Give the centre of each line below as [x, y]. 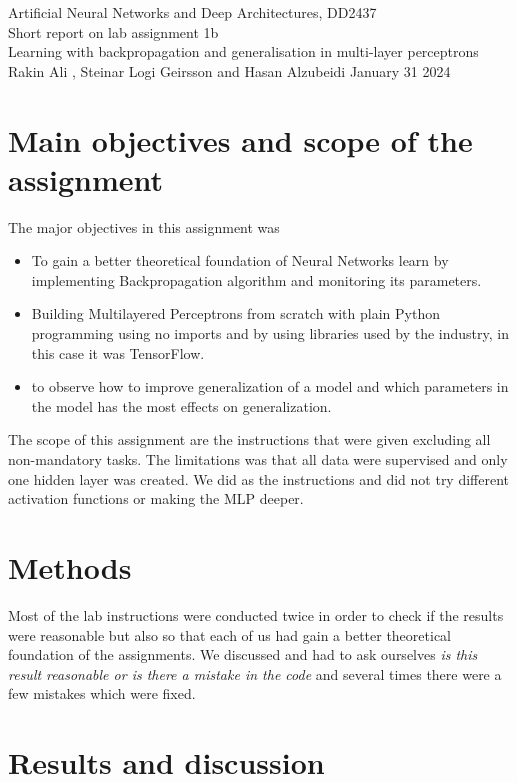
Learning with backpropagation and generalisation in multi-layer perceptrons [243, 51]
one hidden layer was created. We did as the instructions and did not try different [259, 478]
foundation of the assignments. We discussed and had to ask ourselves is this [243, 654]
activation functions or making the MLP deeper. [156, 498]
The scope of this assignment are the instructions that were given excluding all [249, 439]
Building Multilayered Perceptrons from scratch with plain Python [235, 313]
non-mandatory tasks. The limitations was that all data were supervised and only [258, 459]
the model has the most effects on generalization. [181, 405]
